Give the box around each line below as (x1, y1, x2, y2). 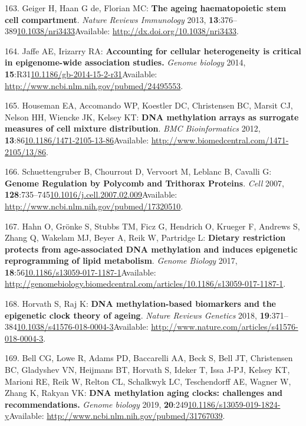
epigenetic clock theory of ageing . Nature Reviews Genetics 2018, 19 (5, 309, 269, 321)
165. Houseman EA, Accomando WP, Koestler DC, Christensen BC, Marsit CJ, (5, 99, 293, 112)
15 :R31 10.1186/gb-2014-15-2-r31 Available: (5, 67, 157, 80)
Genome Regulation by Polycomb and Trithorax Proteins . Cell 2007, (5, 176, 284, 189)
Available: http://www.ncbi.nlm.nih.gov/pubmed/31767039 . (9, 409, 225, 422)
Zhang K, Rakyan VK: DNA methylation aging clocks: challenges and (5, 386, 283, 399)
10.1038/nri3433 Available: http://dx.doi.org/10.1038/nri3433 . (17, 25, 239, 37)
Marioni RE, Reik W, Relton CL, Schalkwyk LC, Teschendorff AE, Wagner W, (5, 375, 291, 387)
